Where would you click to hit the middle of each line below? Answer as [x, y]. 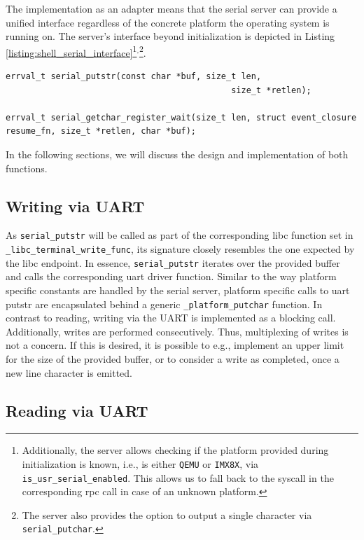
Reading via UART [77, 410]
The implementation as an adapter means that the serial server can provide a [171, 8]
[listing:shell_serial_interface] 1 [71, 51]
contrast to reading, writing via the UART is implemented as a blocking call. [171, 318]
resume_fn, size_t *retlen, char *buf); [101, 131]
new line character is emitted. [69, 372]
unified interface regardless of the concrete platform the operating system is [168, 22]
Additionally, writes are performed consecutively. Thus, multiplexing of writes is [177, 331]
